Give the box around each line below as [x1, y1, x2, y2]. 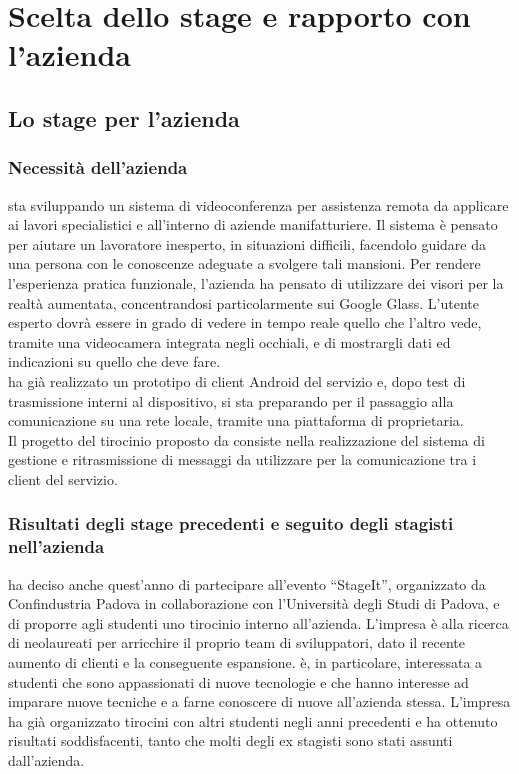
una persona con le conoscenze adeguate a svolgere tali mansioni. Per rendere [8, 253, 481, 274]
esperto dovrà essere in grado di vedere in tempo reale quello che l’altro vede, [8, 312, 482, 333]
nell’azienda [8, 534, 105, 559]
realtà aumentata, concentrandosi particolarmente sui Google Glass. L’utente [8, 292, 480, 313]
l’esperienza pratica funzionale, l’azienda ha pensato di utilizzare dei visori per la [8, 272, 504, 293]
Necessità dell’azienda [8, 155, 188, 180]
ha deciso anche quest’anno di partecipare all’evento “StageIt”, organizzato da [8, 573, 486, 594]
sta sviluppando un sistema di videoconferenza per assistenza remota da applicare [8, 194, 509, 215]
